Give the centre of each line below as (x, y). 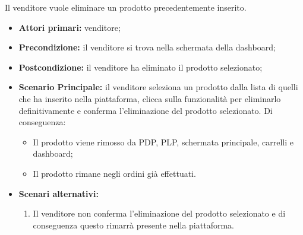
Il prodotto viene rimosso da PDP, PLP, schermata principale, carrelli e (163, 142)
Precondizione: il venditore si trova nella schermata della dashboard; (147, 47)
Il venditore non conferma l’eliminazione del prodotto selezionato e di (159, 213)
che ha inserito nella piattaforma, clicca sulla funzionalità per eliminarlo (150, 98)
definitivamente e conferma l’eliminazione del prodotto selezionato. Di (146, 110)
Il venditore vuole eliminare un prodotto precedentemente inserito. (126, 7)
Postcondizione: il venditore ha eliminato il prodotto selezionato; (141, 67)
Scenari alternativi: (59, 193)
